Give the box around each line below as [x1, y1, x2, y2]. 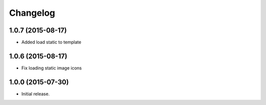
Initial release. [21, 91, 50, 97]
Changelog [9, 7, 55, 18]
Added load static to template [21, 39, 81, 45]
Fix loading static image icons [21, 65, 82, 71]
